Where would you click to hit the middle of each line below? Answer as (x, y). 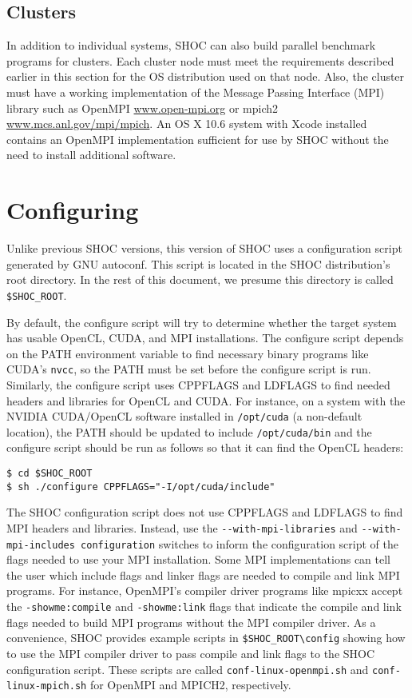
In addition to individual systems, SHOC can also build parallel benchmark (191, 45)
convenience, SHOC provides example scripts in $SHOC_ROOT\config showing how (206, 638)
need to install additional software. (91, 155)
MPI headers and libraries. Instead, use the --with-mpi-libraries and (182, 527)
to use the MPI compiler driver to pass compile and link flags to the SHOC (191, 653)
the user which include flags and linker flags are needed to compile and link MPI (203, 574)
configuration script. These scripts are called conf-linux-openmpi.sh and (188, 669)
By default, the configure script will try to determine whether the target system (202, 322)
